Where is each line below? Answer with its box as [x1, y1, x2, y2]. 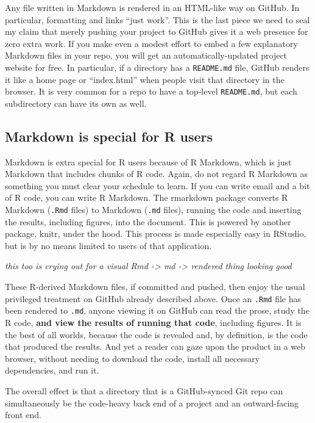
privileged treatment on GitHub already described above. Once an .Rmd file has [5, 292, 302, 305]
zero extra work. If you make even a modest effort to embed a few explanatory [5, 37, 298, 49]
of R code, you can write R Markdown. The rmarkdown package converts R [5, 191, 288, 204]
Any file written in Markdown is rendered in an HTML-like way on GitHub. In [5, 1, 300, 13]
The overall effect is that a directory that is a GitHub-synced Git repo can [5, 384, 283, 397]
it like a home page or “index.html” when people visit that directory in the [5, 73, 285, 85]
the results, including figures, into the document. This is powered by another [5, 215, 291, 228]
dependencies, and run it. [5, 364, 99, 377]
